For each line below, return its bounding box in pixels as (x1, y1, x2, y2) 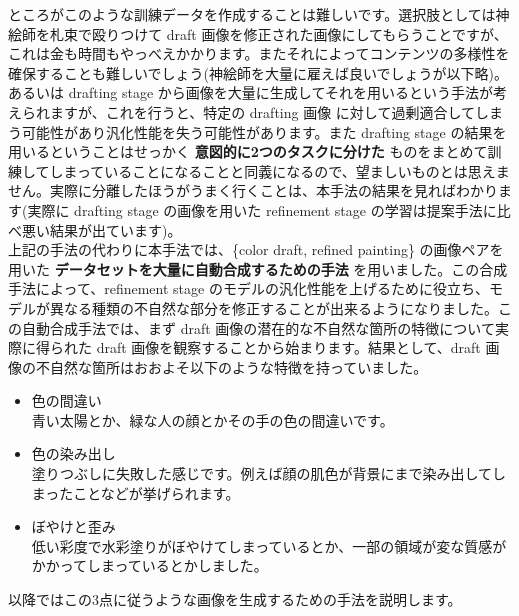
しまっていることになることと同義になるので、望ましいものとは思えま (49, 160, 510, 181)
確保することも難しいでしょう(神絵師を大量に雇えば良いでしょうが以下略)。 (8, 62, 509, 83)
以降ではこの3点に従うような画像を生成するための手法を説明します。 (8, 589, 462, 610)
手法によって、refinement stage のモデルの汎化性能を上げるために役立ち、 (8, 278, 489, 299)
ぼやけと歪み (31, 516, 116, 537)
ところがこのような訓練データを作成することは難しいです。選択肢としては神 (8, 4, 510, 24)
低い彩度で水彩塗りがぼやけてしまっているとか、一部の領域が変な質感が (31, 535, 507, 556)
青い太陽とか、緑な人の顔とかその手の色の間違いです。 (31, 409, 394, 430)
